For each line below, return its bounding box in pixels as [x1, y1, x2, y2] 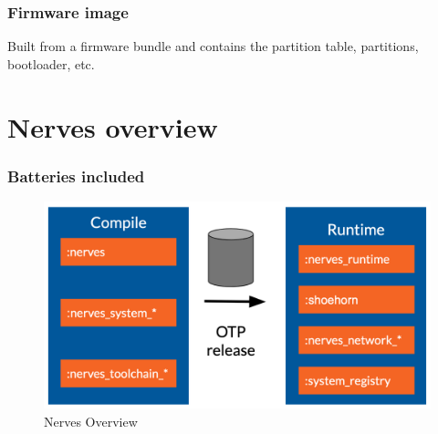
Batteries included [7, 164, 145, 187]
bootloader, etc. [7, 54, 95, 73]
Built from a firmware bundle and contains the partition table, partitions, [7, 36, 419, 56]
